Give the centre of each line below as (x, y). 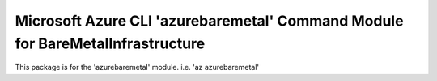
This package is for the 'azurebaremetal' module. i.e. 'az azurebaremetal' (137, 67)
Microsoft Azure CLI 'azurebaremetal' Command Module (209, 21)
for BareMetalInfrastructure (110, 43)
